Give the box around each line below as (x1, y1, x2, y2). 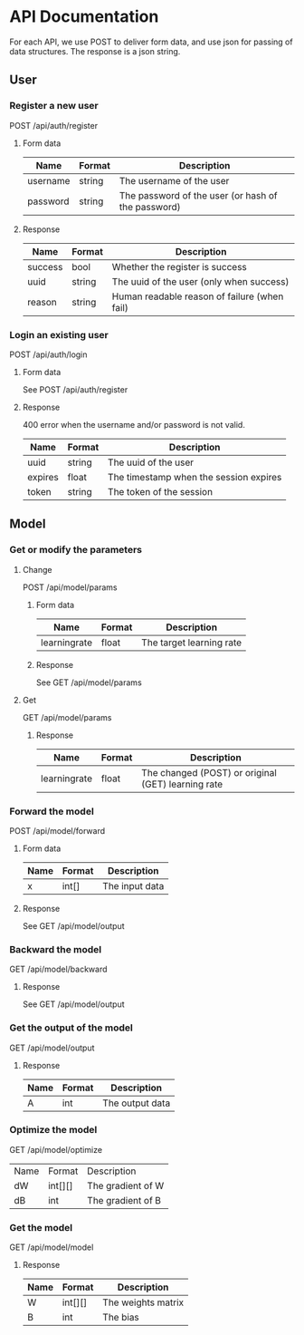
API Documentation (9, 6, 159, 27)
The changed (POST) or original (141, 766, 278, 779)
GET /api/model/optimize (9, 1144, 102, 1155)
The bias (102, 1311, 140, 1324)
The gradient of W (87, 1179, 165, 1192)
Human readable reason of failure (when (111, 290, 284, 303)
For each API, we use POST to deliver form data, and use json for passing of (9, 36, 293, 47)
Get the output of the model (9, 1021, 134, 1034)
